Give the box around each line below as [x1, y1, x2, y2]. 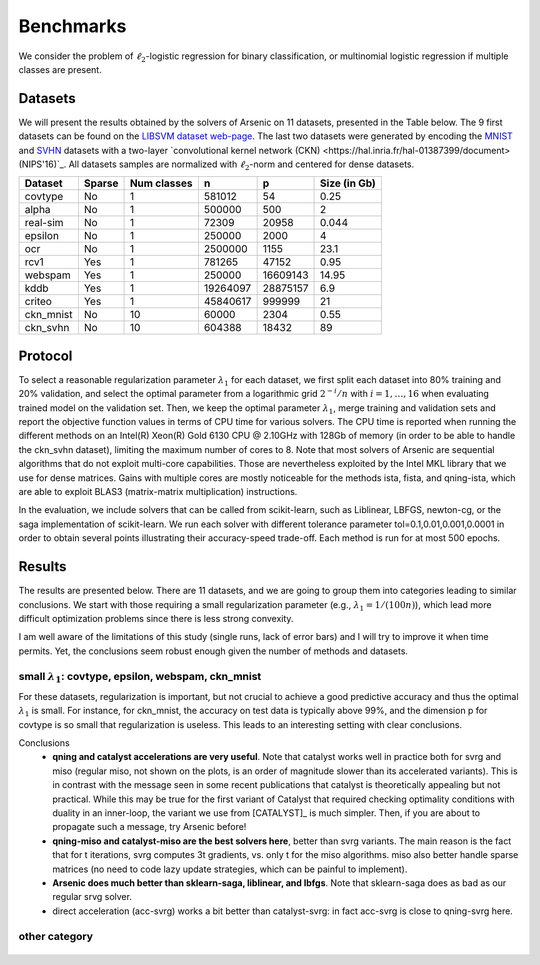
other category [18, 930, 94, 944]
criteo [24, 295, 52, 309]
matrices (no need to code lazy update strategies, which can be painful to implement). [52, 863, 408, 875]
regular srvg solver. [52, 891, 132, 903]
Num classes [129, 176, 193, 190]
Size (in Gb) [320, 176, 377, 190]
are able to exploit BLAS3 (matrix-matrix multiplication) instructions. [18, 486, 298, 498]
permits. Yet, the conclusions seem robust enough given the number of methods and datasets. [18, 645, 409, 657]
